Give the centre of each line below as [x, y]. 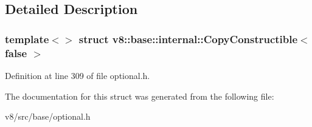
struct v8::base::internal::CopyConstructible [188, 39]
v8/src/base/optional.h [48, 116]
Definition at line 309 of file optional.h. [78, 75]
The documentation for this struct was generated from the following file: [140, 96]
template [27, 39]
